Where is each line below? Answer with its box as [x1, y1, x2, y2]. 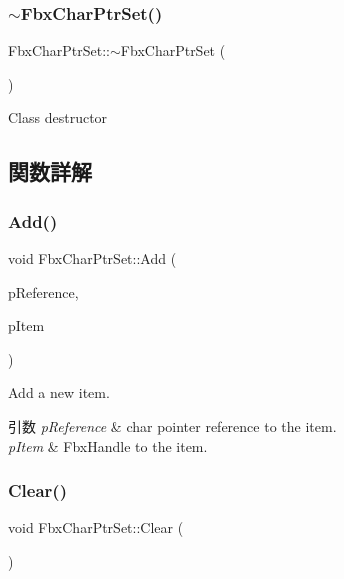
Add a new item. [8, 382, 110, 403]
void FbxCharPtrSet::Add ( [8, 248, 177, 268]
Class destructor [8, 107, 108, 128]
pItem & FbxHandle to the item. [8, 435, 208, 456]
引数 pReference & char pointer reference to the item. [8, 415, 337, 436]
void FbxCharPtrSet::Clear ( [8, 517, 184, 538]
